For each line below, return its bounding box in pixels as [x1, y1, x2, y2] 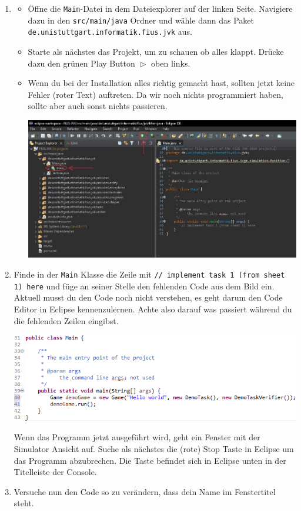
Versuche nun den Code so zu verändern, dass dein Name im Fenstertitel [14, 485, 276, 497]
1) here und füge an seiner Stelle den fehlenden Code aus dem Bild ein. [14, 279, 275, 292]
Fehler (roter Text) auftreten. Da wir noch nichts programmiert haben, [28, 88, 284, 100]
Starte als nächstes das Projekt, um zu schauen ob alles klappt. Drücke [28, 45, 284, 57]
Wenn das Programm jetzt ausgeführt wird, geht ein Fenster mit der [14, 431, 260, 443]
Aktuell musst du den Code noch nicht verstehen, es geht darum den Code [14, 291, 283, 304]
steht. [14, 497, 34, 509]
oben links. [151, 57, 190, 69]
